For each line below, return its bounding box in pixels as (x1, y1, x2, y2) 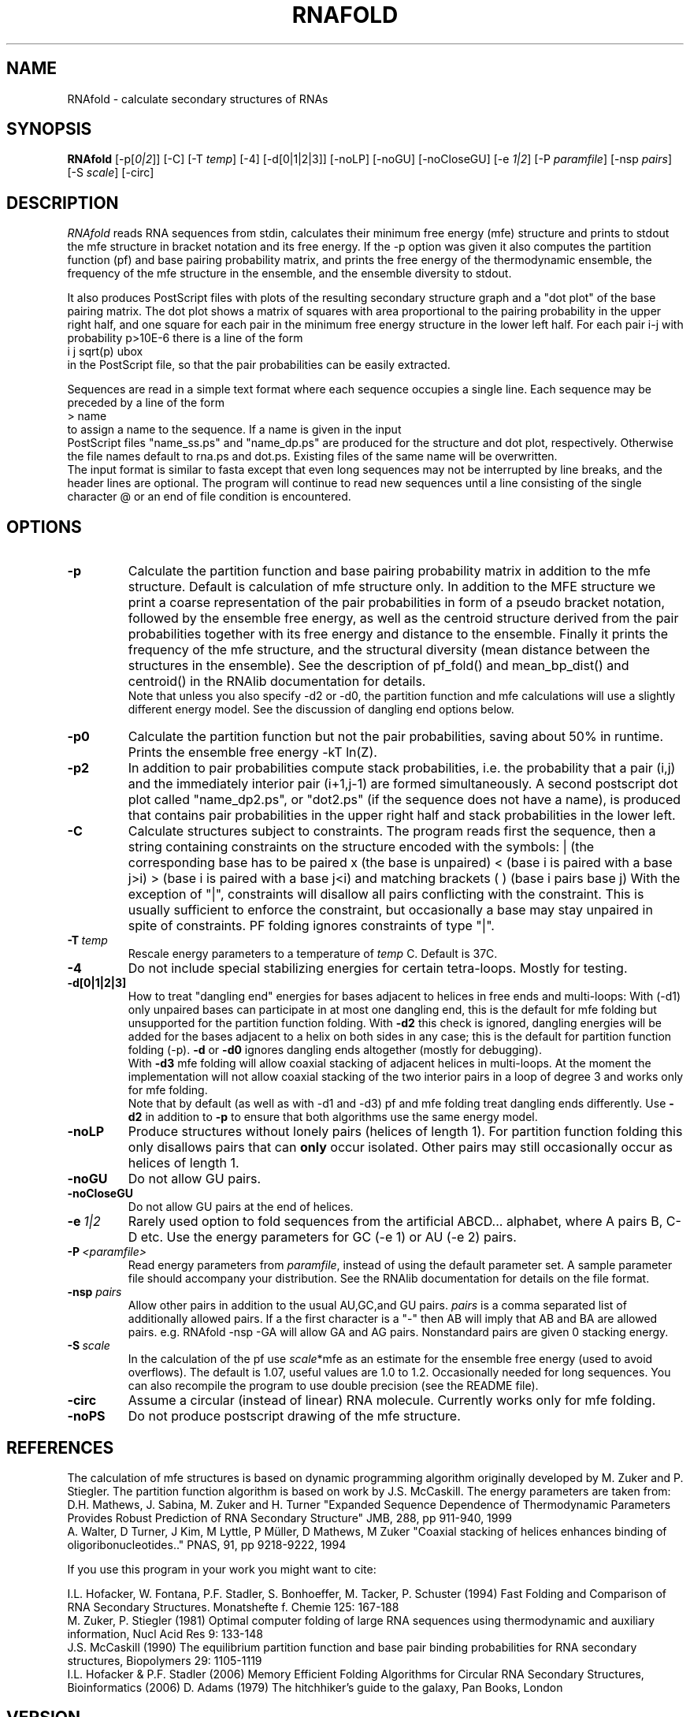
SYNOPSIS (6, 119, 92, 140)
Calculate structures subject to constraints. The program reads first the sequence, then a (128, 823, 656, 840)
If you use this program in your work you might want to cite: (67, 1562, 377, 1576)
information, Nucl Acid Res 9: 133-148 (67, 1626, 263, 1641)
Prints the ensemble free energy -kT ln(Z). (128, 744, 377, 761)
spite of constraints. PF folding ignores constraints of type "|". (128, 918, 495, 934)
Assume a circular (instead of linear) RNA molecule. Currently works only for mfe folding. (128, 1392, 656, 1409)
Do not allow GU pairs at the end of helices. (128, 1200, 354, 1214)
